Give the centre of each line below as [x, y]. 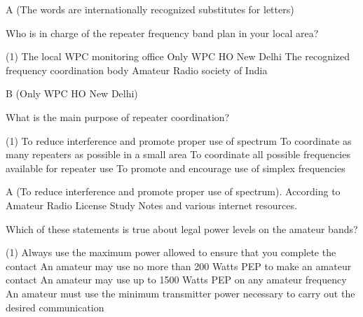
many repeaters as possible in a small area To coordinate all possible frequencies [178, 154]
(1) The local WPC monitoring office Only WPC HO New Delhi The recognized [178, 56]
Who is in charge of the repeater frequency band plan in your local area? [162, 33]
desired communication [55, 307]
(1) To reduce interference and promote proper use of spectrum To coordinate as [179, 140]
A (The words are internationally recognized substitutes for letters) [150, 9]
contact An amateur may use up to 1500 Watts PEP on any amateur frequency [176, 280]
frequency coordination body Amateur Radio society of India [137, 70]
